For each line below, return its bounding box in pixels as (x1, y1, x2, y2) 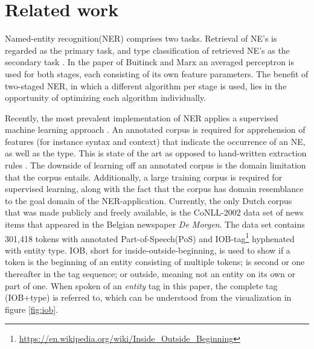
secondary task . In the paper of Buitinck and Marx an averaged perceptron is (5, 56, 295, 68)
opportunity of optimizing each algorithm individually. (5, 91, 207, 104)
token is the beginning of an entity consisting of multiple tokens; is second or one (5, 255, 305, 268)
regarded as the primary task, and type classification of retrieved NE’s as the (5, 43, 290, 56)
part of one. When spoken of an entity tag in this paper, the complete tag (5, 279, 278, 292)
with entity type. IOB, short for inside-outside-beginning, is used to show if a (5, 243, 290, 256)
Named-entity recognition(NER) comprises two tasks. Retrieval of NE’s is (5, 32, 277, 45)
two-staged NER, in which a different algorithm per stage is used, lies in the (5, 79, 287, 92)
